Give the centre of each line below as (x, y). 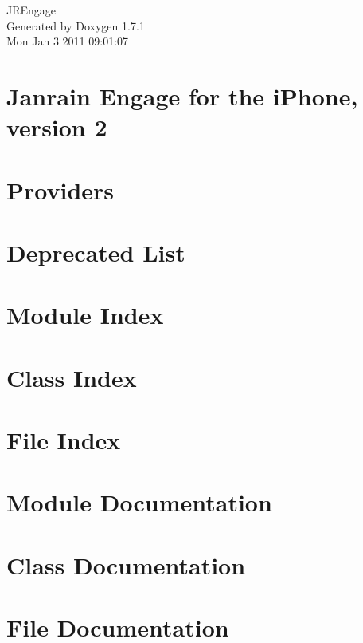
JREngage (31, 10)
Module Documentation (139, 502)
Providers (60, 189)
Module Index (85, 315)
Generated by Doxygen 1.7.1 (76, 25)
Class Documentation (126, 564)
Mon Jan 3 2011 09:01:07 (68, 41)
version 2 (57, 127)
